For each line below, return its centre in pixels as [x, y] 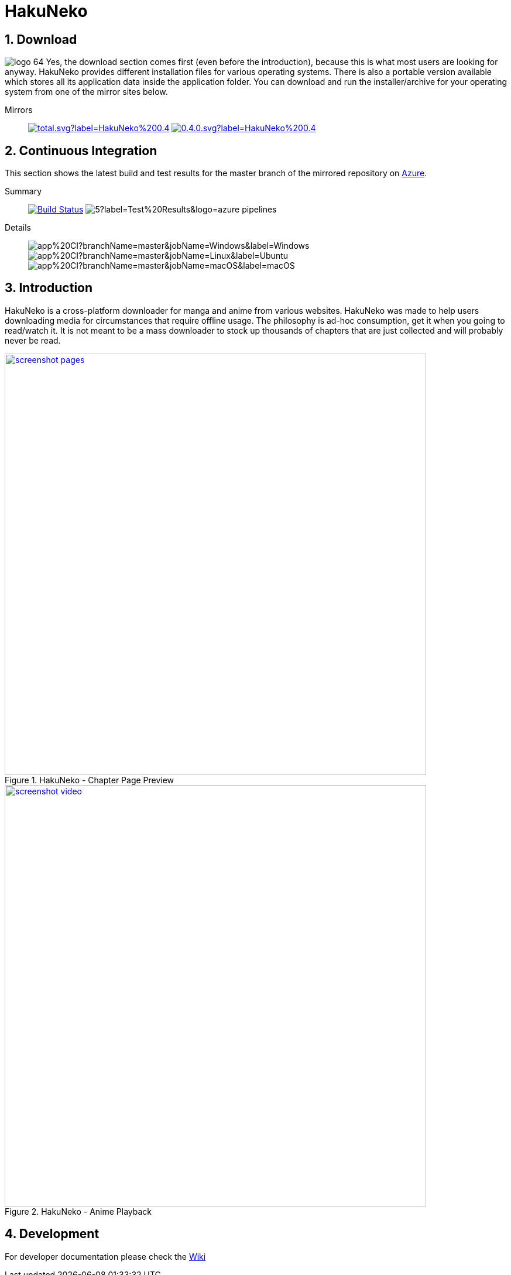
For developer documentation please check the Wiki [105, 1256]
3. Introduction [49, 288]
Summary [23, 191]
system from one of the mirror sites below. [86, 92]
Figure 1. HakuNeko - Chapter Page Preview [90, 780]
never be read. [33, 340]
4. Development [52, 1234]
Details [18, 228]
